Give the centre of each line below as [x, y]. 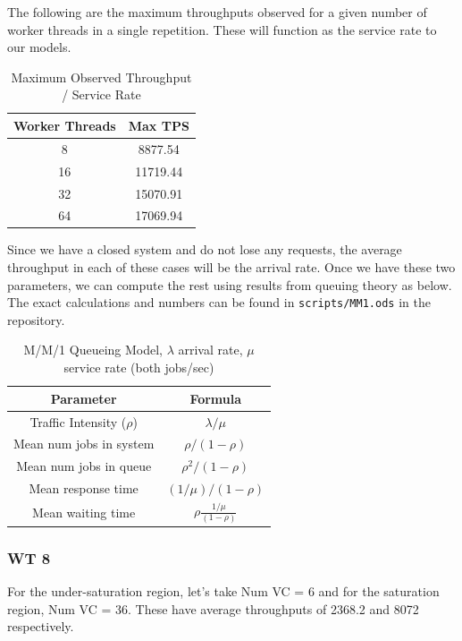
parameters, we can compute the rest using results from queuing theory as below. [230, 284]
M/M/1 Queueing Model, [93, 350]
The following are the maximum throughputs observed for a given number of [217, 12]
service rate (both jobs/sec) [139, 368]
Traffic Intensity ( [78, 421]
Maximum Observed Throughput [101, 77]
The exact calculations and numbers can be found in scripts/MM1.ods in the [219, 302]
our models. [39, 47]
